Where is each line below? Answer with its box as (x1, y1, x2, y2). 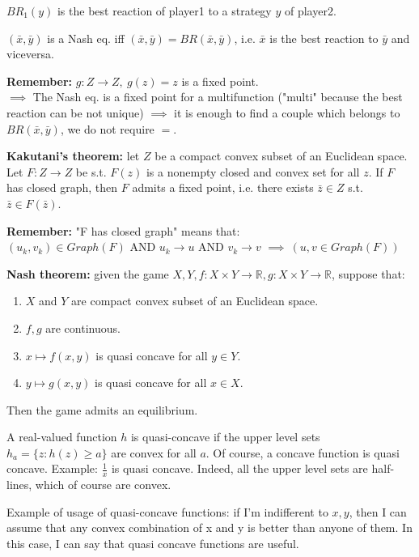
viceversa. (6, 45, 54, 62)
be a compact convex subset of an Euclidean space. (154, 147, 408, 164)
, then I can (349, 503, 407, 520)
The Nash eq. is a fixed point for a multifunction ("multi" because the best (32, 88, 403, 105)
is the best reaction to (269, 29, 379, 46)
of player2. (284, 2, 336, 19)
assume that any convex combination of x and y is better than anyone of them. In (6, 519, 413, 536)
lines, (6, 476, 32, 493)
